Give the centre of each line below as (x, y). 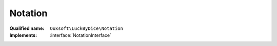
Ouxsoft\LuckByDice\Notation (86, 28)
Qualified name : (27, 28)
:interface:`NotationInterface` (81, 35)
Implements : (23, 35)
